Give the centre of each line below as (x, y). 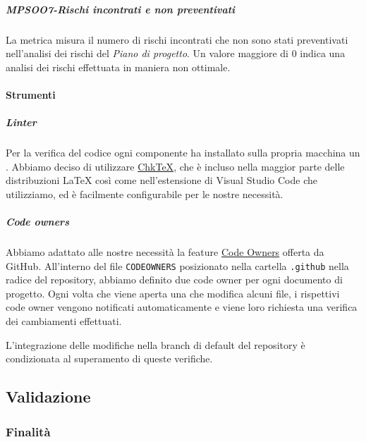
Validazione (48, 397)
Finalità (28, 431)
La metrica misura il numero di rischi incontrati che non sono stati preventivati (177, 39)
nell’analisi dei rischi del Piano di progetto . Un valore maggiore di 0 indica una (176, 53)
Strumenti (31, 94)
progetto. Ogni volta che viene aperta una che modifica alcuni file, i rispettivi (173, 293)
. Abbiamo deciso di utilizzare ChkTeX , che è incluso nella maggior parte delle (175, 166)
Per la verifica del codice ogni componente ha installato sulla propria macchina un (183, 153)
